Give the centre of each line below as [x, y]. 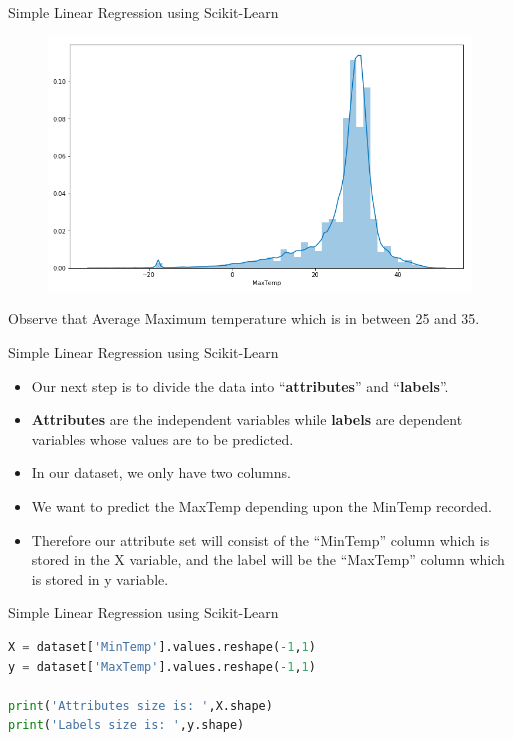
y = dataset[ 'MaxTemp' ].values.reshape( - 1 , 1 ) [162, 666]
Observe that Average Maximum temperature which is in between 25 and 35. [244, 318]
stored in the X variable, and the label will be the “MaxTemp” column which [268, 559]
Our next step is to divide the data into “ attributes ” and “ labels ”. [240, 385]
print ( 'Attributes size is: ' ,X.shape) [140, 705]
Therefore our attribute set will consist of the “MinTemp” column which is [260, 539]
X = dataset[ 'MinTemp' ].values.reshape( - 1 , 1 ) [162, 647]
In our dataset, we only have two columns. [161, 472]
